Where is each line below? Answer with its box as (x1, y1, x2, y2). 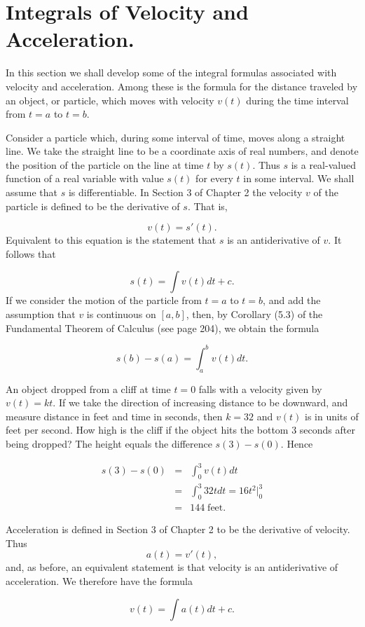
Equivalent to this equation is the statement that (6, 233, 216, 247)
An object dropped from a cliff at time (6, 381, 171, 396)
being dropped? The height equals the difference (6, 436, 212, 450)
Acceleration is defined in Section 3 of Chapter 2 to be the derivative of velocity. (6, 522, 350, 537)
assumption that (6, 307, 76, 322)
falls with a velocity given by (198, 381, 322, 396)
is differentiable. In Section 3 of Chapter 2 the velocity (68, 185, 303, 200)
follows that (6, 246, 56, 261)
